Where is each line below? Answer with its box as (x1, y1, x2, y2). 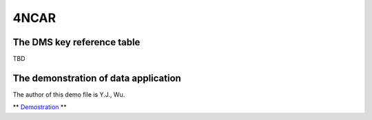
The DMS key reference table (12, 36, 141, 48)
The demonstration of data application (12, 72, 182, 84)
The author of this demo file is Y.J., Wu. (12, 90, 125, 99)
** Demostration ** (12, 103, 67, 111)
